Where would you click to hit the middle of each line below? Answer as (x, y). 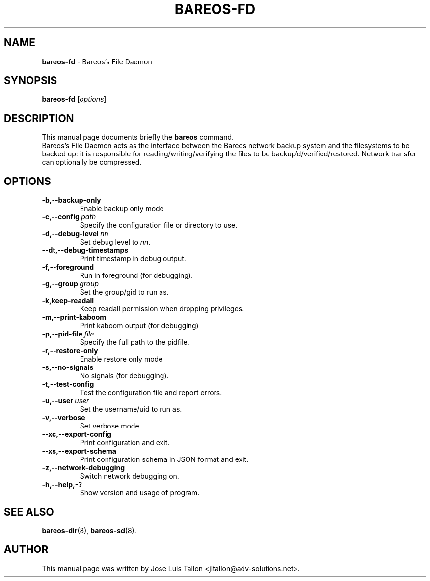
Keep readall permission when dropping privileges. (162, 309)
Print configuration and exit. (125, 443)
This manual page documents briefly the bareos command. (138, 137)
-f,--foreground (68, 267)
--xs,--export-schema (79, 451)
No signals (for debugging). (124, 376)
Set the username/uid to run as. (131, 409)
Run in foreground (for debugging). (136, 275)
